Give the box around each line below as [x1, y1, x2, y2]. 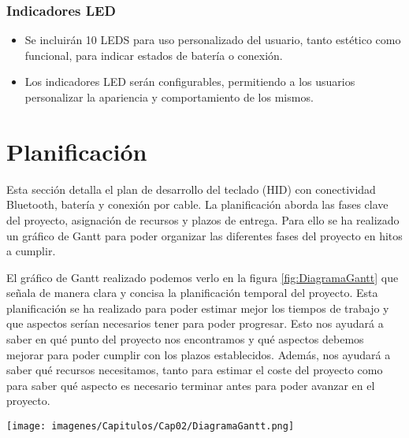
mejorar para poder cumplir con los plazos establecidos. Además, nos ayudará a [6, 346, 391, 362]
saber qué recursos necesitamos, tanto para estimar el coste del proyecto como [6, 362, 383, 378]
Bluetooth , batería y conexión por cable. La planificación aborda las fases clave [6, 196, 389, 213]
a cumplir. [6, 243, 56, 259]
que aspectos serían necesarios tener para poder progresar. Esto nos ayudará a [6, 315, 384, 332]
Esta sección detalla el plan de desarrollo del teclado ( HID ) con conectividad [6, 180, 376, 197]
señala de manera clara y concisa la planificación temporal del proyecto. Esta [6, 284, 378, 301]
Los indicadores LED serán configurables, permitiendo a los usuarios [24, 73, 355, 90]
